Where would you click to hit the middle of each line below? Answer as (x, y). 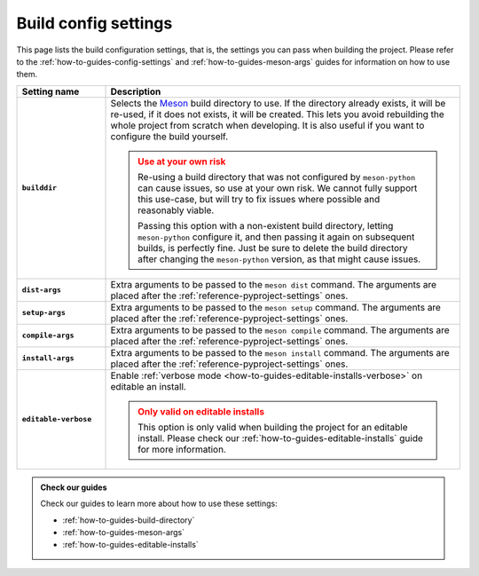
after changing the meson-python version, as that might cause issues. (279, 259)
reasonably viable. (176, 210)
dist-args (42, 290)
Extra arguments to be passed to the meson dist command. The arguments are (274, 284)
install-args (48, 358)
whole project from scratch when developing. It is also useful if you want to (267, 125)
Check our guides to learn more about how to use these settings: (159, 504)
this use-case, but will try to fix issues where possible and (259, 199)
